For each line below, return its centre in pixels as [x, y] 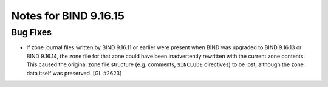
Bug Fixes [31, 32]
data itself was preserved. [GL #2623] [74, 73]
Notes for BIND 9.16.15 [68, 16]
